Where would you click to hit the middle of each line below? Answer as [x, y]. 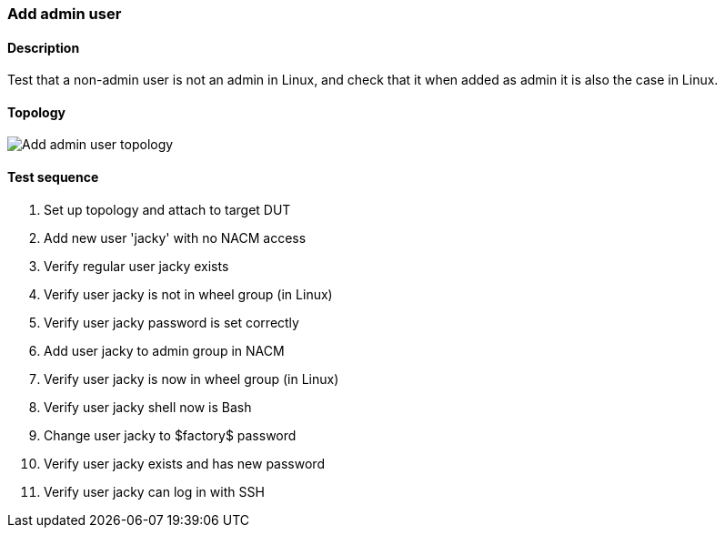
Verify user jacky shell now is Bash [148, 407]
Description [44, 47]
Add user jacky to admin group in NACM [164, 350]
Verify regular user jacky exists [136, 266]
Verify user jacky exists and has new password [184, 463]
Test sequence [53, 177]
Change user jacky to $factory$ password [170, 435]
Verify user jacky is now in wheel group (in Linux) [191, 379]
